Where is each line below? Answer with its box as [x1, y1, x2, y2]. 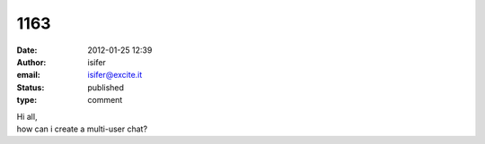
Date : [16, 45, 38, 55]
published [87, 81, 125, 93]
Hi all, [16, 111, 38, 122]
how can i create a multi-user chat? [16, 123, 148, 134]
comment [87, 95, 123, 106]
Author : [16, 56, 47, 67]
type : [16, 95, 38, 106]
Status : [16, 81, 45, 93]
